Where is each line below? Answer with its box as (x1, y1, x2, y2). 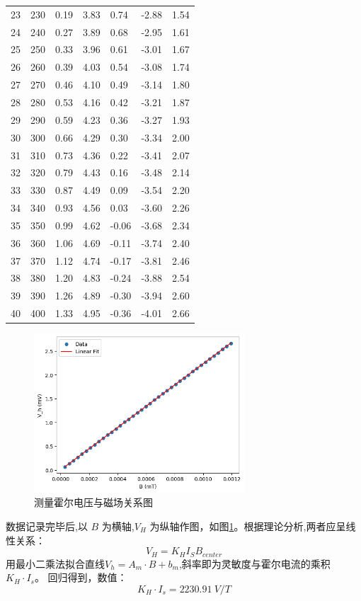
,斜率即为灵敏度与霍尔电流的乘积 (178, 556, 331, 571)
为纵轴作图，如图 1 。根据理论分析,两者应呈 (149, 518, 346, 533)
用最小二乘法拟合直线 (6, 556, 105, 571)
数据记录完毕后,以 (6, 518, 88, 533)
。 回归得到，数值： (34, 570, 127, 585)
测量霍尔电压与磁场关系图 (34, 495, 153, 510)
